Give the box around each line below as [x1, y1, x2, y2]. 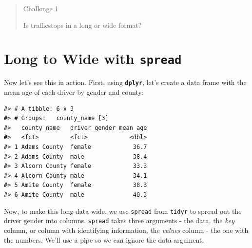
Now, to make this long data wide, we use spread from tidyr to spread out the [4, 206, 242, 216]
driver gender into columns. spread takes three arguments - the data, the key [4, 215, 234, 226]
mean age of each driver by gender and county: [4, 87, 144, 97]
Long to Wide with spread [4, 48, 182, 68]
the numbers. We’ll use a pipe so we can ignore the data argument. [4, 234, 204, 245]
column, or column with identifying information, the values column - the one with [4, 225, 249, 235]
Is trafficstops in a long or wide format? [23, 20, 142, 30]
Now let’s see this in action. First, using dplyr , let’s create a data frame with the [4, 77, 247, 87]
